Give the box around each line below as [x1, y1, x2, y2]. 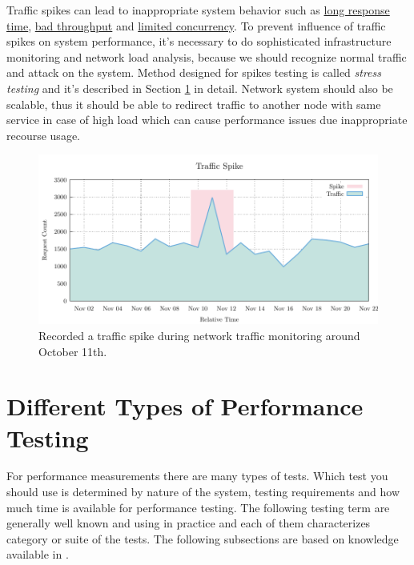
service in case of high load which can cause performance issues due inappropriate [6, 111, 408, 128]
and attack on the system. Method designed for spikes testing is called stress [6, 64, 382, 81]
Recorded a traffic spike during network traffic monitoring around [38, 327, 360, 343]
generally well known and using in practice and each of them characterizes [6, 515, 371, 531]
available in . [6, 546, 69, 563]
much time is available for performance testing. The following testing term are [6, 499, 390, 515]
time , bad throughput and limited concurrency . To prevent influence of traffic [6, 17, 386, 34]
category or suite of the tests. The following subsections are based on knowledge [6, 530, 399, 547]
